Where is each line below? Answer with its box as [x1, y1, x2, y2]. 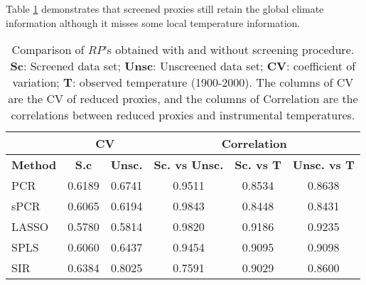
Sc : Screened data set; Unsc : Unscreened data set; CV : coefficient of [10, 58, 356, 75]
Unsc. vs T [292, 156, 355, 173]
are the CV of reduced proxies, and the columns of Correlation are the [8, 90, 358, 107]
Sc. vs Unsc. [154, 156, 224, 173]
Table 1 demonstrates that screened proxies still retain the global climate [6, 1, 324, 16]
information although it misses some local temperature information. [6, 15, 301, 30]
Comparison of [11, 41, 85, 58]
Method [11, 156, 57, 173]
